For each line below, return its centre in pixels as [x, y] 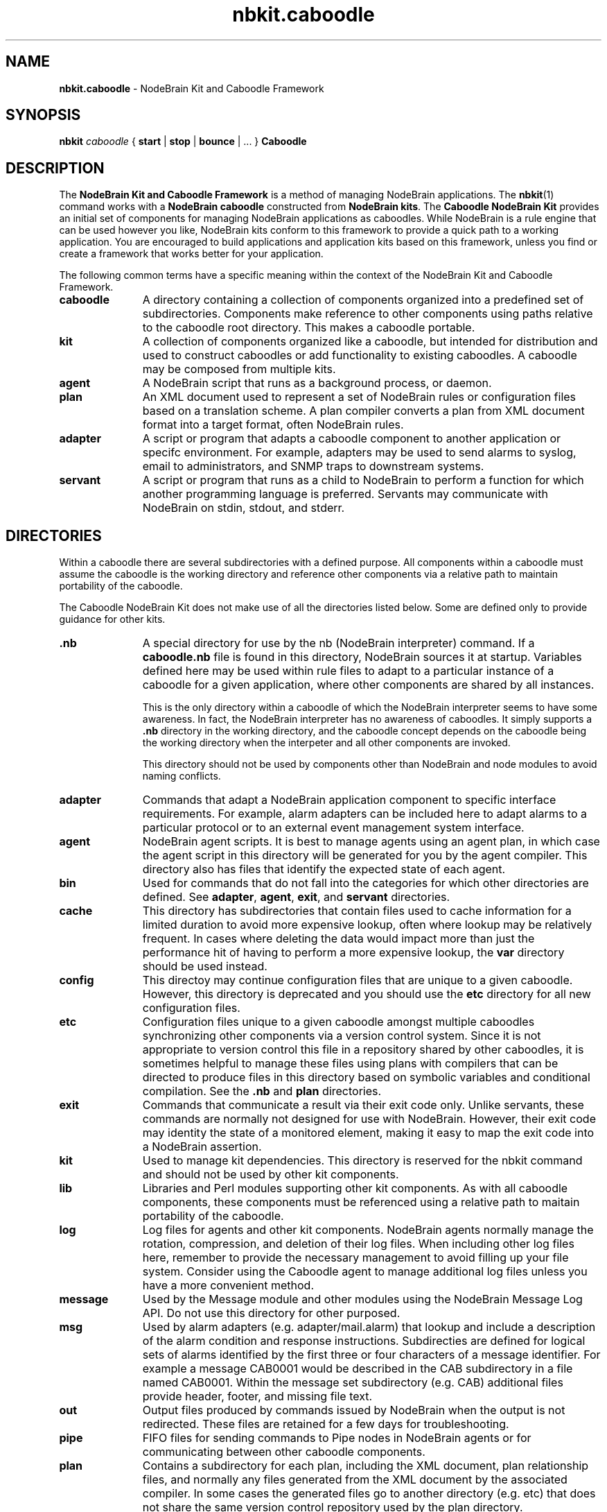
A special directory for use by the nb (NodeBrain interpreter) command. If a [338, 643]
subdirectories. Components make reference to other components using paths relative [368, 314]
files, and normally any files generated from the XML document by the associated [355, 1480]
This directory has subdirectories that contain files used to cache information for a [357, 911]
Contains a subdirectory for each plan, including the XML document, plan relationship [366, 1466]
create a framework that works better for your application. [191, 254]
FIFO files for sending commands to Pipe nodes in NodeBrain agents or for [337, 1438]
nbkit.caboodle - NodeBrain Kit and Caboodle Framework [192, 88]
